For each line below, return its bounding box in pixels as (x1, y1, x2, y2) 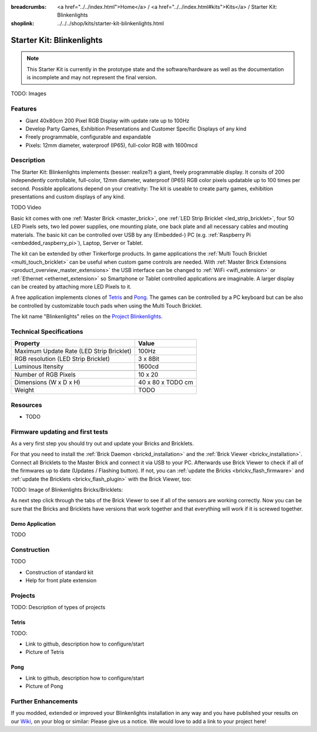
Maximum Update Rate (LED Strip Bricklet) (14, 347, 132, 355)
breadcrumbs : (11, 4, 47, 10)
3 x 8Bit (138, 355, 160, 363)
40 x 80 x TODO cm (138, 378, 194, 387)
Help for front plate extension (25, 577, 97, 584)
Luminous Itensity (14, 362, 64, 371)
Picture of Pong (25, 683, 63, 690)
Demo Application (11, 520, 56, 527)
